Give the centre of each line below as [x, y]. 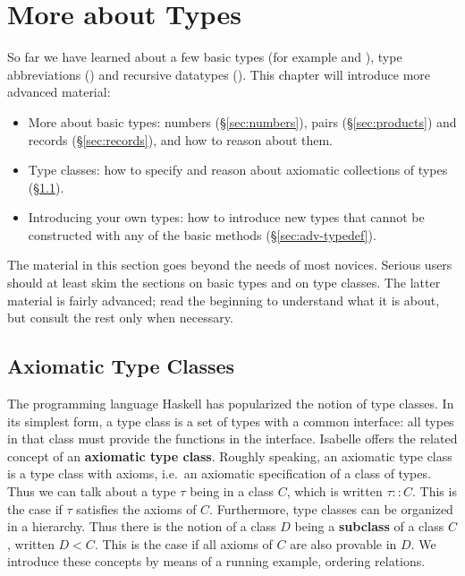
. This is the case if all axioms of [183, 543]
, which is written [334, 491]
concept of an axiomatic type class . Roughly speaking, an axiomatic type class [230, 456]
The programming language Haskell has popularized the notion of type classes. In [231, 404]
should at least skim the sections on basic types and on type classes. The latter [224, 283]
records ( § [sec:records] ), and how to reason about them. [180, 139]
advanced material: [59, 92]
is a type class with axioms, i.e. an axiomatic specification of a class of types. [219, 473]
